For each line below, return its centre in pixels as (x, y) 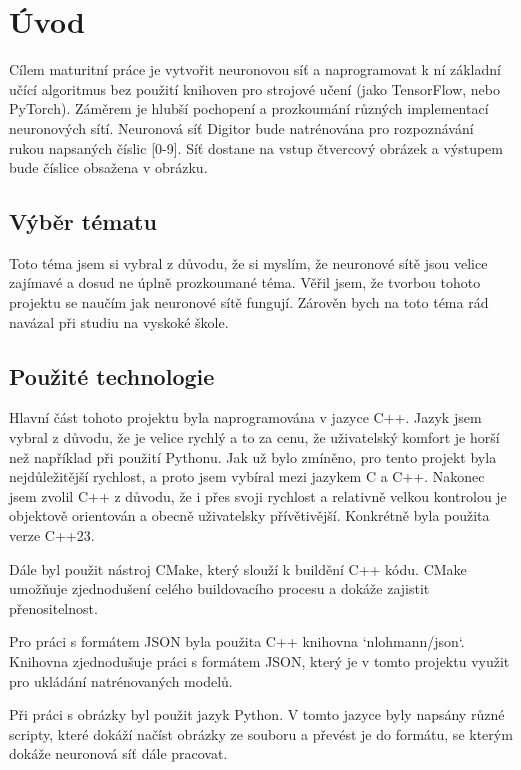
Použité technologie (112, 375)
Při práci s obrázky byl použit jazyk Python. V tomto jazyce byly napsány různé (257, 714)
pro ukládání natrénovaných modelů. (121, 680)
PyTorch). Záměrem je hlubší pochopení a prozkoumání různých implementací (249, 108)
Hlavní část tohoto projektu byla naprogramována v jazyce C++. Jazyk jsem (245, 417)
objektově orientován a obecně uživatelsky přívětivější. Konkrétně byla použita (249, 515)
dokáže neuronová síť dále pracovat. (118, 753)
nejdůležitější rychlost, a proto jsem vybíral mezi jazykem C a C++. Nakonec (247, 476)
